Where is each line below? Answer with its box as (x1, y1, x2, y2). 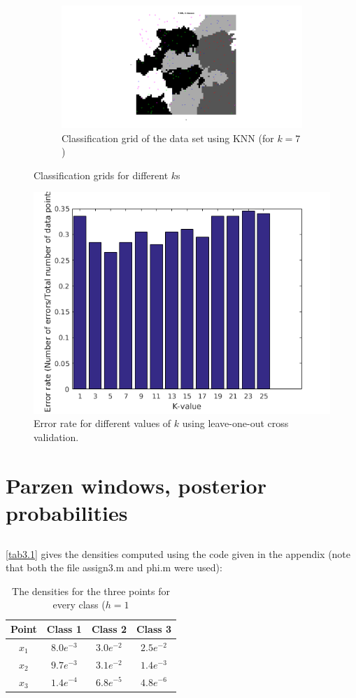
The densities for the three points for (12, 583, 170, 598)
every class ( (52, 597, 106, 612)
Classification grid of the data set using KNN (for (62, 130, 274, 145)
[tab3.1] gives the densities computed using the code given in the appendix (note (6, 546, 351, 561)
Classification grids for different (34, 167, 169, 182)
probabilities (6, 498, 128, 527)
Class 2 (91, 622, 127, 636)
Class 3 (136, 622, 172, 636)
